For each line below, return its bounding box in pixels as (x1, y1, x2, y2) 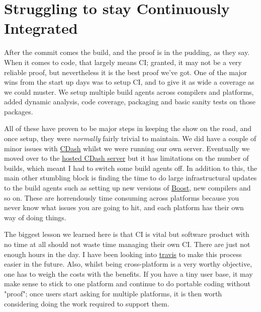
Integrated (4, 18, 78, 38)
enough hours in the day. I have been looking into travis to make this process (4, 248, 242, 259)
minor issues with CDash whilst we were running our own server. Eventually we (4, 143, 250, 153)
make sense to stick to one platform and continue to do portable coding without (4, 278, 250, 289)
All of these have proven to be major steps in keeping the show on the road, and (4, 123, 251, 134)
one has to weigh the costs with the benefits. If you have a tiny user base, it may (4, 268, 253, 279)
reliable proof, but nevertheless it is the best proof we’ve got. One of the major (4, 67, 247, 77)
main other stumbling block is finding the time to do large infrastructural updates (4, 172, 257, 183)
